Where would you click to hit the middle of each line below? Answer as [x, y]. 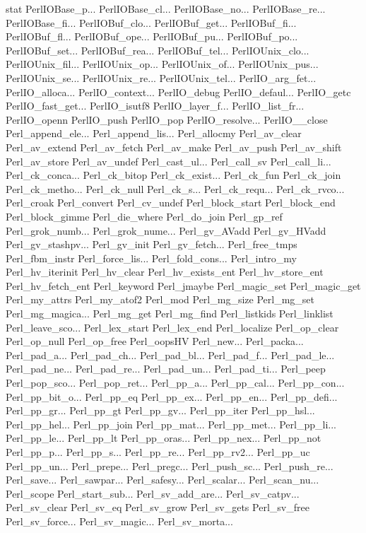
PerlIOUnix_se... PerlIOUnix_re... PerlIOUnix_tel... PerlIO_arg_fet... [161, 77]
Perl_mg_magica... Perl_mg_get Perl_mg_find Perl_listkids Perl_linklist [170, 314]
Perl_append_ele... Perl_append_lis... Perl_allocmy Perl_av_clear [154, 133]
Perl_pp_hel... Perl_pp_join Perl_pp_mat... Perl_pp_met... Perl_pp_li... [171, 424]
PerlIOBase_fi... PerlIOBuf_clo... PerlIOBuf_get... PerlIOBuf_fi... [151, 22]
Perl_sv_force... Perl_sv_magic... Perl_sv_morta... [119, 521]
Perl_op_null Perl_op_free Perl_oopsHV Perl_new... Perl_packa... [155, 341]
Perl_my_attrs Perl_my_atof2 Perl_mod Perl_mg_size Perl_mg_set [160, 299]
